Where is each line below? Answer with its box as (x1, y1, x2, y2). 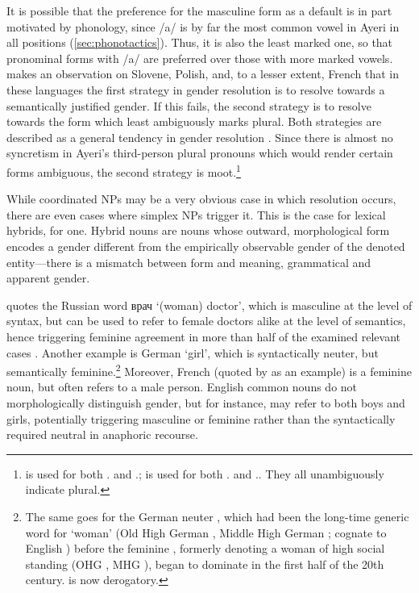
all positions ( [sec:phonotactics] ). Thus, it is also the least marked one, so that (6, 34, 393, 51)
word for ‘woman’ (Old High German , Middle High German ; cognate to (25, 524, 387, 541)
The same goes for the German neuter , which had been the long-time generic (25, 507, 409, 524)
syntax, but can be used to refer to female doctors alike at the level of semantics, (6, 312, 406, 329)
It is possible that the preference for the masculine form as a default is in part (6, 2, 392, 19)
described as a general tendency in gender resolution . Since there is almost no (6, 128, 393, 145)
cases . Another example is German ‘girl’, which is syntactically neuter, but (6, 344, 379, 361)
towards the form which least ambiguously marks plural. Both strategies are (6, 113, 382, 130)
